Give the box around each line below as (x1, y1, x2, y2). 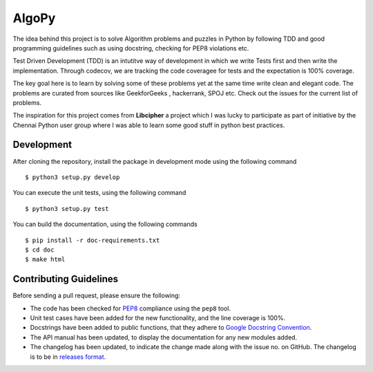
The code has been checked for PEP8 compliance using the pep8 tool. (30, 304, 231, 313)
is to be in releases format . (30, 353, 106, 361)
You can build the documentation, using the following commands (12, 220, 198, 228)
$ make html (25, 256, 66, 263)
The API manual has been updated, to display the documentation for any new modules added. (30, 333, 297, 342)
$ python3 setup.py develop (25, 173, 120, 181)
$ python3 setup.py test (25, 205, 109, 212)
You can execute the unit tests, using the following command (12, 189, 186, 197)
